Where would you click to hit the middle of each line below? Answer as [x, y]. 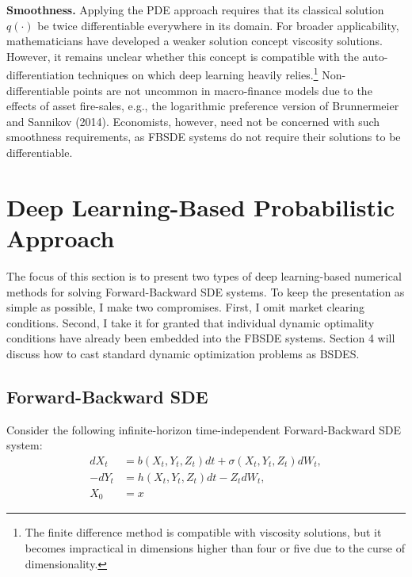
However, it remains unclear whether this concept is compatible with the [183, 56]
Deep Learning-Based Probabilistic [201, 206]
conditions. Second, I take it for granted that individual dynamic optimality [191, 322]
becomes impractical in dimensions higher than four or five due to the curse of [215, 548]
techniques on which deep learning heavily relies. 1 [198, 74]
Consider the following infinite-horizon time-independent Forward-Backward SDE [204, 429]
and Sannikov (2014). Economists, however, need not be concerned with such [193, 121]
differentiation [40, 75]
